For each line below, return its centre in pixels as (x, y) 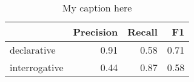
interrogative (37, 67)
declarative (33, 50)
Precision (95, 32)
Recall (142, 32)
